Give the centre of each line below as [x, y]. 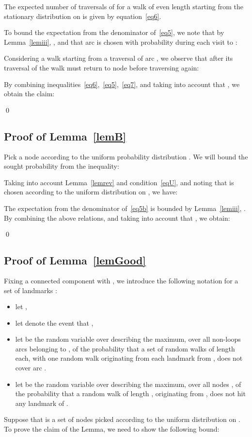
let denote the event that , [54, 323]
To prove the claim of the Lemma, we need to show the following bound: [112, 429]
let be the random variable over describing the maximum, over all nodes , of [128, 384]
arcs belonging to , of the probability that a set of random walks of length [125, 348]
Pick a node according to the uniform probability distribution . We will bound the [126, 156]
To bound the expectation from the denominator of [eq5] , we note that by [114, 32]
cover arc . [31, 368]
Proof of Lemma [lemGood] [75, 260]
